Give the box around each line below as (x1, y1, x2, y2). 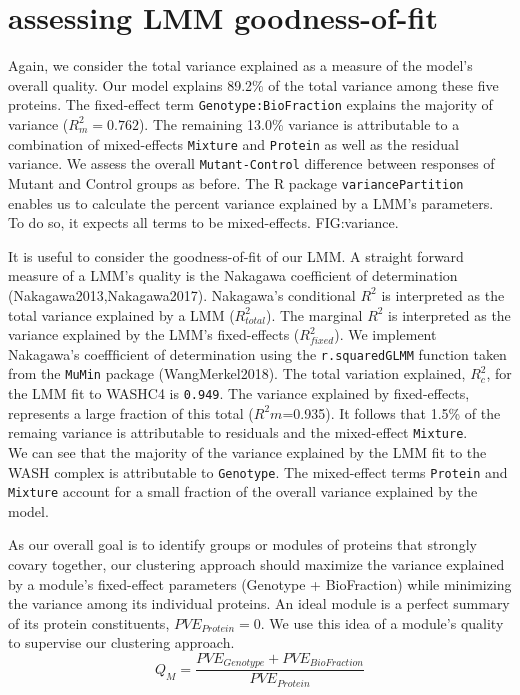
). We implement (334, 324, 437, 345)
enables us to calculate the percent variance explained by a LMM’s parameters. (8, 192, 494, 213)
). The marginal (265, 304, 363, 325)
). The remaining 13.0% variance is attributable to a (138, 113, 460, 134)
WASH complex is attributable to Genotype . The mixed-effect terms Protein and (8, 461, 508, 482)
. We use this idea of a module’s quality (260, 612, 504, 633)
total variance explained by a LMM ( (8, 304, 235, 325)
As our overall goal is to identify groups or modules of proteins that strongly (8, 534, 477, 555)
